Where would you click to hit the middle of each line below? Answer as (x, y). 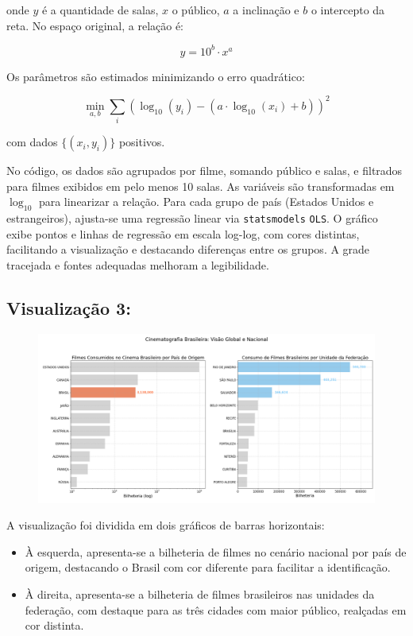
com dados (32, 142)
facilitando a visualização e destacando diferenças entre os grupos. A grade (188, 249)
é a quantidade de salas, (100, 10)
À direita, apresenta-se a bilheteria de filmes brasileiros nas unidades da (200, 593)
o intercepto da (348, 10)
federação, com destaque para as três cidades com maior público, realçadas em (216, 609)
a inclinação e (266, 10)
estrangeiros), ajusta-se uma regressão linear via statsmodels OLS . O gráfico (192, 218)
